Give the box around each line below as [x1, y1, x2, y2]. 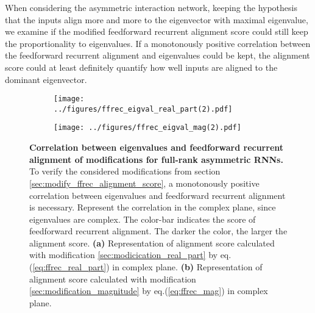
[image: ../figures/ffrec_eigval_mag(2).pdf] [54, 123, 241, 132]
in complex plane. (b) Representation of [112, 261, 263, 273]
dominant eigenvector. [5, 73, 87, 85]
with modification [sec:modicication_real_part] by [29, 248, 218, 261]
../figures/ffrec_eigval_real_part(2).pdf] [54, 104, 233, 113]
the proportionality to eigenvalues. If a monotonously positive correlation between [5, 37, 311, 49]
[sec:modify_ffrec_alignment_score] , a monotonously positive [29, 176, 260, 189]
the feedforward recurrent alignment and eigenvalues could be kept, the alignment [5, 49, 310, 62]
